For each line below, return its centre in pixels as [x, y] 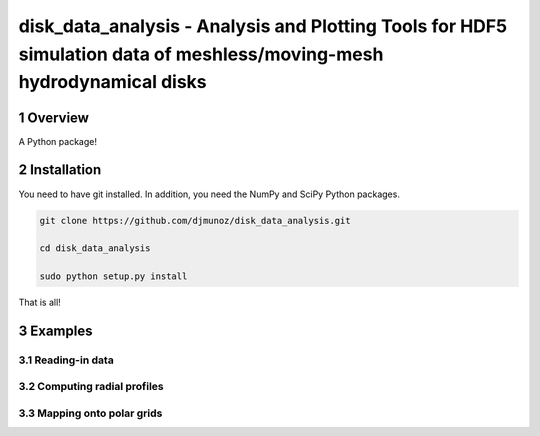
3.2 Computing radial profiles [91, 387]
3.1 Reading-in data [66, 360]
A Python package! [57, 141]
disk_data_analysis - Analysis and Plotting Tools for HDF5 [263, 26]
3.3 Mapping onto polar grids [90, 413]
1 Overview [54, 117]
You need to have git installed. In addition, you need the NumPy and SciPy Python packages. [209, 194]
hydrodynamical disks [112, 82]
